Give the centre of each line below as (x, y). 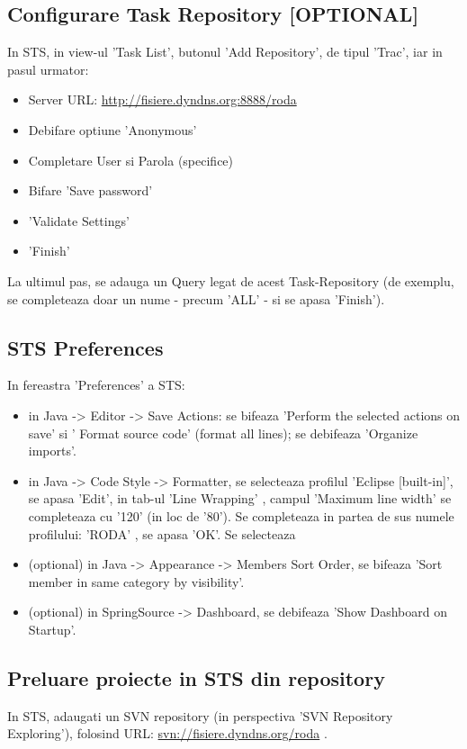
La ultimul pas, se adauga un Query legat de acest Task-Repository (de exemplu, (231, 280)
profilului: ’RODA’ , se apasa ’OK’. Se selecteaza (162, 533)
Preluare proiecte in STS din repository (196, 677)
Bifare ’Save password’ (90, 190)
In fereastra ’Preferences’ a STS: (96, 385)
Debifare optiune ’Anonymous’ (112, 129)
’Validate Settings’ (79, 220)
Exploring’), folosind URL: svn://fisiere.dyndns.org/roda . (167, 733)
